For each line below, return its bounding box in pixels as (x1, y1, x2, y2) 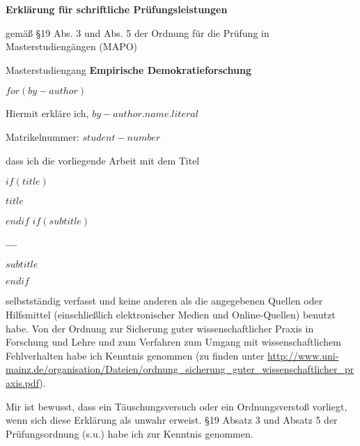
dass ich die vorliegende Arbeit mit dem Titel (6, 153, 200, 167)
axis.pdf (6, 375, 40, 390)
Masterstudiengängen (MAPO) (6, 39, 138, 54)
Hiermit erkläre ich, (6, 106, 89, 121)
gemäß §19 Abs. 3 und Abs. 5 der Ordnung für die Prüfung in (6, 25, 269, 40)
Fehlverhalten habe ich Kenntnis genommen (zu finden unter (6, 348, 265, 362)
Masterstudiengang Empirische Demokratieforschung (6, 62, 251, 77)
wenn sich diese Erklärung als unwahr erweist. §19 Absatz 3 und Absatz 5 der (6, 413, 338, 427)
